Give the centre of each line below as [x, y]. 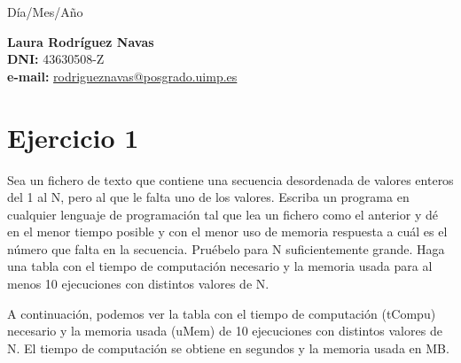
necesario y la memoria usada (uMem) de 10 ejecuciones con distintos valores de [225, 331]
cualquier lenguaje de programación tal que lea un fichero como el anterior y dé [223, 214]
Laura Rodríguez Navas [81, 41]
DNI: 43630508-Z [56, 59]
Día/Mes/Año [45, 12]
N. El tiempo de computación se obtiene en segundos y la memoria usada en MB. [228, 348]
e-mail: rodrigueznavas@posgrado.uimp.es [122, 76]
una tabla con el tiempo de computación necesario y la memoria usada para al [220, 266]
